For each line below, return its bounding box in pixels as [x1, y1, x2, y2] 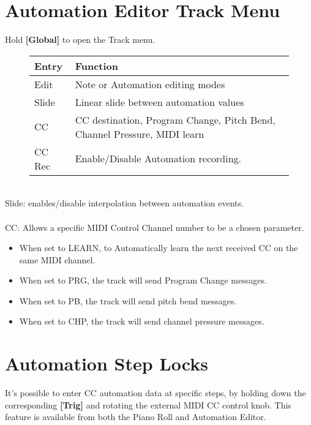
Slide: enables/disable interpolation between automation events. [5, 197, 244, 209]
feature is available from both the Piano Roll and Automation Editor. [5, 410, 266, 423]
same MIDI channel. [19, 253, 96, 266]
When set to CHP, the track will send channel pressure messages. [19, 315, 264, 328]
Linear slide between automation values [75, 94, 244, 109]
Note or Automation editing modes [75, 77, 225, 91]
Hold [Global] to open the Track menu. [5, 33, 155, 46]
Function [75, 58, 118, 73]
